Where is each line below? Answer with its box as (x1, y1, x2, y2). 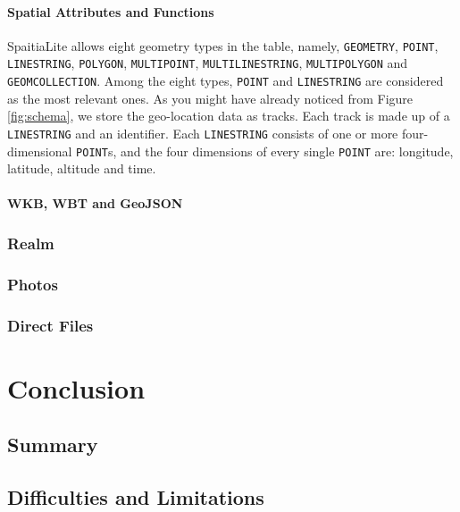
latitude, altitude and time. (7, 159, 156, 178)
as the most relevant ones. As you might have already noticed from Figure (7, 88, 414, 107)
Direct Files (7, 314, 94, 336)
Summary (7, 431, 98, 458)
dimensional (7, 141, 72, 160)
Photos (7, 273, 58, 295)
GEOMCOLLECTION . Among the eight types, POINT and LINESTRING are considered (7, 71, 444, 90)
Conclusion (7, 369, 146, 406)
